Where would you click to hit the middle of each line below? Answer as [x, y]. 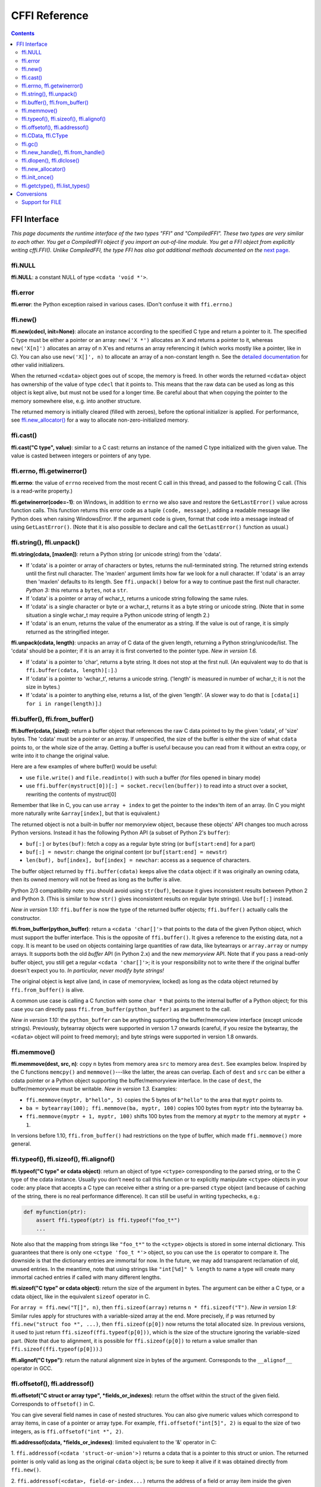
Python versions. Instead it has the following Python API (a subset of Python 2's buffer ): [120, 833]
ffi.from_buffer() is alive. [48, 990]
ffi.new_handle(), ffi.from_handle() [63, 152]
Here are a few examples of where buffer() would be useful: [84, 767]
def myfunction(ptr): [55, 1212]
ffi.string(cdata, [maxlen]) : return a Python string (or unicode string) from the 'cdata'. [117, 554]
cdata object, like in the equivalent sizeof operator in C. [81, 1296]
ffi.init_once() [38, 177]
